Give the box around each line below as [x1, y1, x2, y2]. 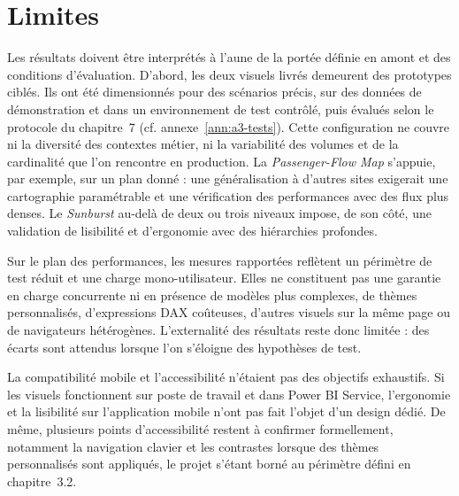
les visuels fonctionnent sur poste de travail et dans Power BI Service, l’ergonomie [7, 384, 451, 403]
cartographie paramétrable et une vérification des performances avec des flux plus [7, 186, 449, 205]
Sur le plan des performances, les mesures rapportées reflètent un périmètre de [7, 251, 432, 269]
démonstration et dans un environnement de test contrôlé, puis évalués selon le [7, 99, 434, 118]
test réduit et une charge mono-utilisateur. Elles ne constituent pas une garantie [7, 268, 441, 287]
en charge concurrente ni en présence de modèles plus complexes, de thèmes [7, 285, 417, 304]
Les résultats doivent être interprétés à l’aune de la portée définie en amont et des [7, 48, 451, 66]
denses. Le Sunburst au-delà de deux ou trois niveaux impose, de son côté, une [7, 204, 432, 222]
